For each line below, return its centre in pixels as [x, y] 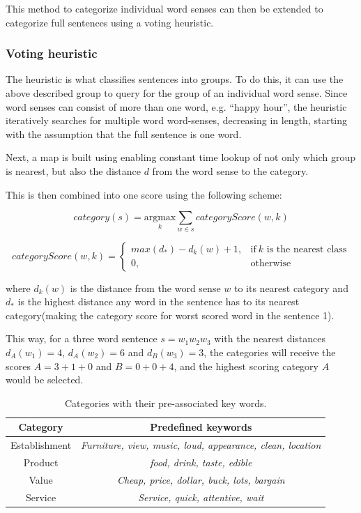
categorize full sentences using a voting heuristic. [110, 22]
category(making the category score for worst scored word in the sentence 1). [170, 315]
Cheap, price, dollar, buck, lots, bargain [201, 479]
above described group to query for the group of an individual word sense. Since [177, 93]
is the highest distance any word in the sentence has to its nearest [159, 301]
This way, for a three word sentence [82, 338]
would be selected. [45, 380]
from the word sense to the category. [230, 170]
